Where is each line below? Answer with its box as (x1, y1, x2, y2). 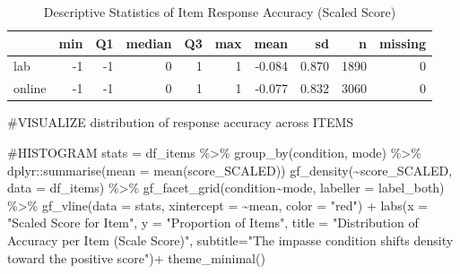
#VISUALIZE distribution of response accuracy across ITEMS (7, 113, 354, 132)
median (126, 33, 172, 52)
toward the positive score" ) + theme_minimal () (7, 248, 265, 267)
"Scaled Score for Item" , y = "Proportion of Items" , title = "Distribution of (7, 213, 419, 232)
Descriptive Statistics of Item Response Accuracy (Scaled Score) (43, 3, 396, 21)
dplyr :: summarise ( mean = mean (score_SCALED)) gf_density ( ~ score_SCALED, (7, 160, 453, 179)
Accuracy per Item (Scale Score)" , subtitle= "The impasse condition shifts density (7, 230, 454, 249)
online (13, 79, 47, 98)
